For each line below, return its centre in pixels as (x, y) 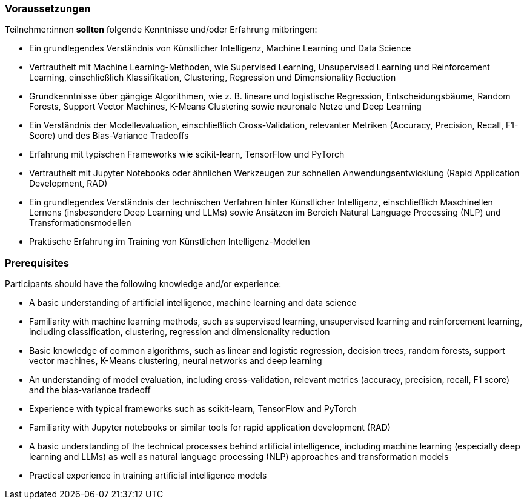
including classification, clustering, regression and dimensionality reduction (180, 332)
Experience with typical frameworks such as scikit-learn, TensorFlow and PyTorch (193, 409)
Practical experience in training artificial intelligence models (148, 476)
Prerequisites (37, 263)
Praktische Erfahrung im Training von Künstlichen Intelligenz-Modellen (170, 242)
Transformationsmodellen (80, 223)
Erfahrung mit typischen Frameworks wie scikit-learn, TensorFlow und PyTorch (187, 154)
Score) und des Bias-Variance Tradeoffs (109, 136)
